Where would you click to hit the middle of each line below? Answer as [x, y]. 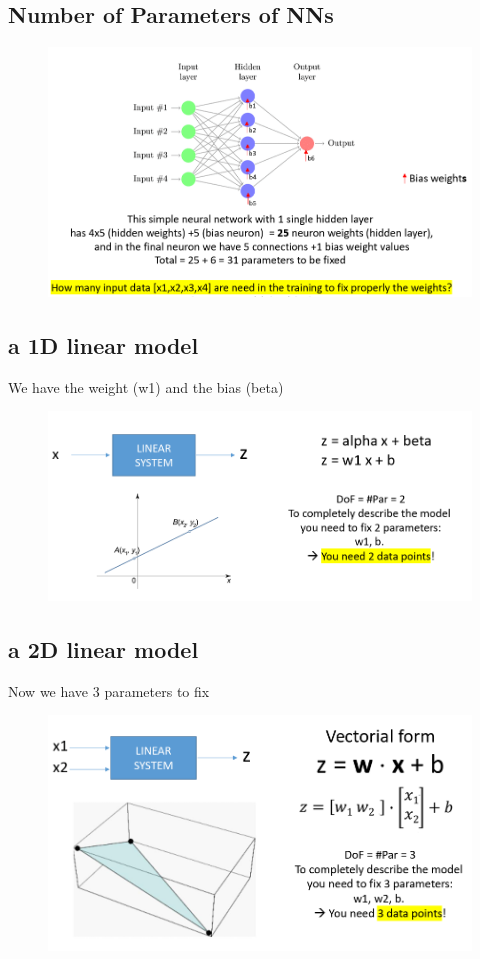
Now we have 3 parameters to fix [109, 690]
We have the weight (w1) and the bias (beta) [146, 386]
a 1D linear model [103, 344]
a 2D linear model [103, 648]
